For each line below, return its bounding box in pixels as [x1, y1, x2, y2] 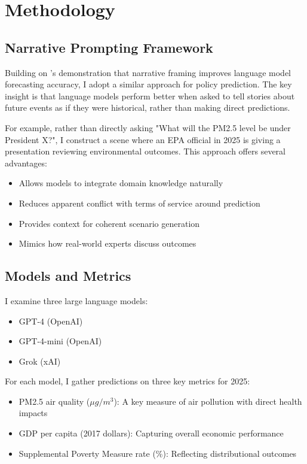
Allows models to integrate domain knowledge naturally [19, 177, 223, 189]
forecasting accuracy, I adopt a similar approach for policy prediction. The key [5, 78, 292, 90]
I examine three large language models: [5, 294, 148, 307]
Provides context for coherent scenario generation [19, 217, 200, 229]
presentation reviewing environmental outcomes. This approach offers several [5, 145, 285, 157]
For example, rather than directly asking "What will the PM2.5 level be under [5, 121, 291, 134]
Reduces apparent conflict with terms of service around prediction [19, 196, 260, 209]
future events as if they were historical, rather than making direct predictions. [5, 101, 290, 114]
